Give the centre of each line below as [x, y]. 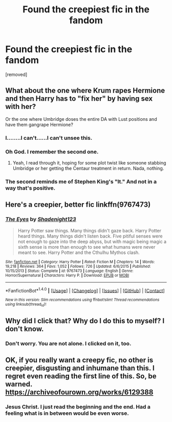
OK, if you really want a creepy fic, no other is [79, 360]
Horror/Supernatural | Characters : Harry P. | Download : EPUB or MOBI [67, 275]
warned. [19, 384]
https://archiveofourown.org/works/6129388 [79, 392]
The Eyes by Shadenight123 [41, 219]
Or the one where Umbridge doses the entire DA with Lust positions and [81, 119]
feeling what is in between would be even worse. [67, 413]
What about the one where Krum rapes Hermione [85, 91]
